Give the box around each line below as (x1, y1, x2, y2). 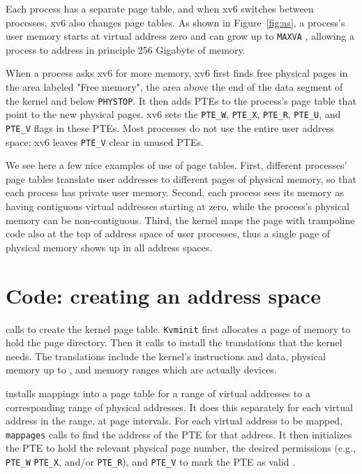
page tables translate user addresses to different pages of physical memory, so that (6, 171, 356, 186)
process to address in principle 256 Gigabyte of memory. (6, 42, 246, 57)
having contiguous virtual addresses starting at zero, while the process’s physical (6, 199, 349, 214)
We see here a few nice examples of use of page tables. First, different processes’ (6, 158, 347, 172)
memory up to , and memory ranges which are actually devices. (6, 362, 277, 377)
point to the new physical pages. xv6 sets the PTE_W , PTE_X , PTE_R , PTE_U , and (6, 107, 341, 121)
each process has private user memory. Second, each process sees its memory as (6, 185, 344, 200)
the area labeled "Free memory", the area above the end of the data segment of (6, 80, 343, 94)
